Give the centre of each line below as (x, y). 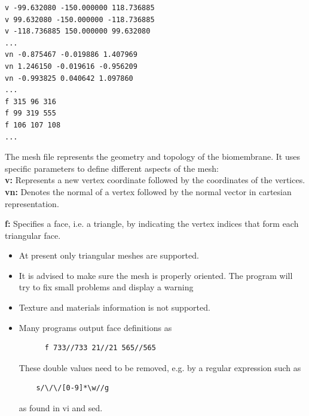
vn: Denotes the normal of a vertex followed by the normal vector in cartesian (148, 191)
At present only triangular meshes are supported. (109, 255)
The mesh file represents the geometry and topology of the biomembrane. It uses (152, 157)
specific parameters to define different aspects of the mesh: (112, 168)
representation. (32, 203)
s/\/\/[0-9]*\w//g (73, 388)
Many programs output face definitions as (95, 327)
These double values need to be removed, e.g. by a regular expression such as (160, 367)
